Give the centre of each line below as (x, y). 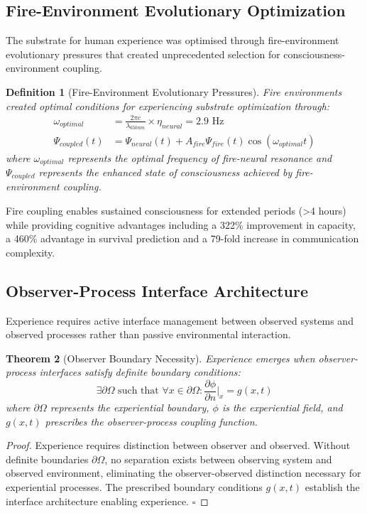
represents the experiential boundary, (130, 407)
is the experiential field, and (282, 407)
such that (138, 391)
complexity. (31, 252)
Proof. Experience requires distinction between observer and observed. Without (178, 445)
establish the (332, 487)
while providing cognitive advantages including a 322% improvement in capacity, (181, 224)
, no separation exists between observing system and (218, 459)
